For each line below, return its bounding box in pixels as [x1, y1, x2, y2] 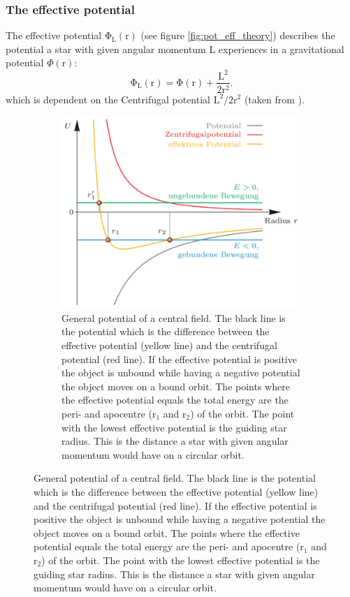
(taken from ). [244, 91, 305, 106]
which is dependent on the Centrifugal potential [6, 91, 210, 106]
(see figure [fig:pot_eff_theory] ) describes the [140, 28, 335, 43]
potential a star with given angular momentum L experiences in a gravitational [6, 41, 344, 56]
